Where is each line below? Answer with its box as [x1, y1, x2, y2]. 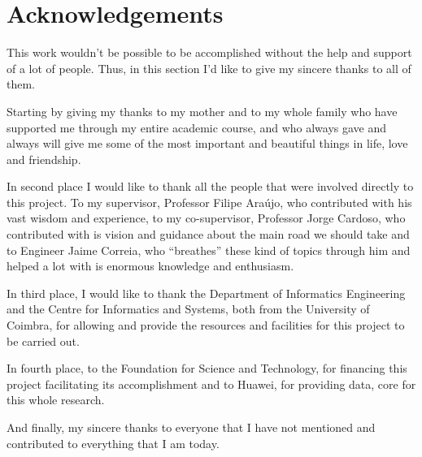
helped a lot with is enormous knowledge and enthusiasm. [7, 257, 294, 274]
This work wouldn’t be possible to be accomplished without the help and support [7, 44, 412, 61]
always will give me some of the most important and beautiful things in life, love [7, 135, 408, 152]
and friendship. [7, 150, 81, 167]
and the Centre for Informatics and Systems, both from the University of [7, 300, 370, 317]
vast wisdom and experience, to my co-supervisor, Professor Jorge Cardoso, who [7, 209, 406, 226]
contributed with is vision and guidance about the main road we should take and [7, 226, 410, 243]
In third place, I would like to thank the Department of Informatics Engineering [7, 284, 406, 301]
